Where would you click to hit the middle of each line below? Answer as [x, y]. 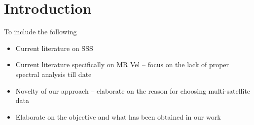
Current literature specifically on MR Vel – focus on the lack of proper [122, 64]
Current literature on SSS [54, 48]
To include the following [40, 32]
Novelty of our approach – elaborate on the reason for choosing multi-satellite [133, 90]
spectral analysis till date [54, 74]
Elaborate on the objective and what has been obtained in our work [118, 116]
